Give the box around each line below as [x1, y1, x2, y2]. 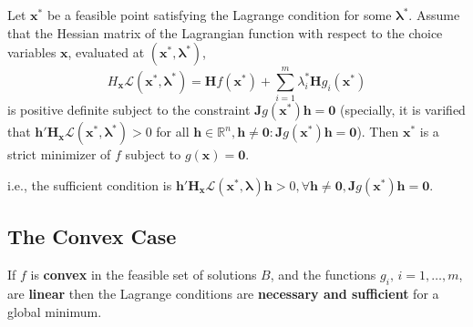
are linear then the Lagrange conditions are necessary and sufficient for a [7, 283, 439, 302]
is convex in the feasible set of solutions [30, 265, 257, 284]
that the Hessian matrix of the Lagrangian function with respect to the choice [7, 23, 443, 42]
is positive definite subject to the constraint [7, 100, 251, 119]
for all [156, 122, 190, 141]
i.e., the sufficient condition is [7, 175, 172, 194]
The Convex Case [7, 222, 177, 250]
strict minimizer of [7, 145, 111, 164]
